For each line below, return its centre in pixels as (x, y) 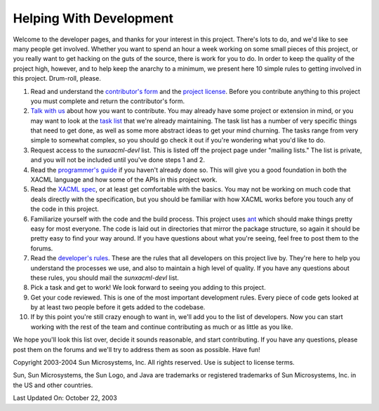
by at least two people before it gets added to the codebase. (118, 307)
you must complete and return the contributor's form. (108, 101)
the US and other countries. (53, 385)
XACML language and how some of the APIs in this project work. (124, 180)
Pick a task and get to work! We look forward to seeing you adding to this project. (148, 288)
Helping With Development (93, 18)
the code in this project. (65, 209)
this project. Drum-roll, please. (57, 79)
